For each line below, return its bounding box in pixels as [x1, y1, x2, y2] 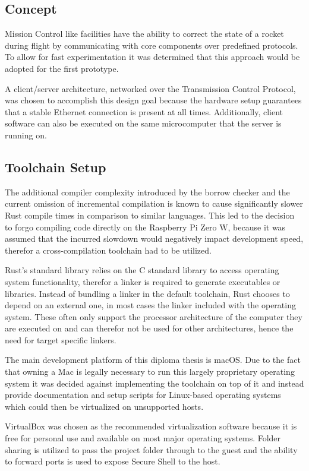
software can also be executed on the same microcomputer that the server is [5, 117, 282, 129]
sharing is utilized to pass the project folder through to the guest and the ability [5, 443, 298, 456]
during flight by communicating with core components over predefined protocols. [5, 39, 298, 51]
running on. [5, 128, 47, 141]
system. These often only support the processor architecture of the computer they [5, 310, 302, 323]
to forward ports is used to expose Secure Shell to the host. [5, 455, 220, 467]
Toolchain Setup [5, 157, 106, 176]
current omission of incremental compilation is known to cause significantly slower [5, 197, 303, 210]
